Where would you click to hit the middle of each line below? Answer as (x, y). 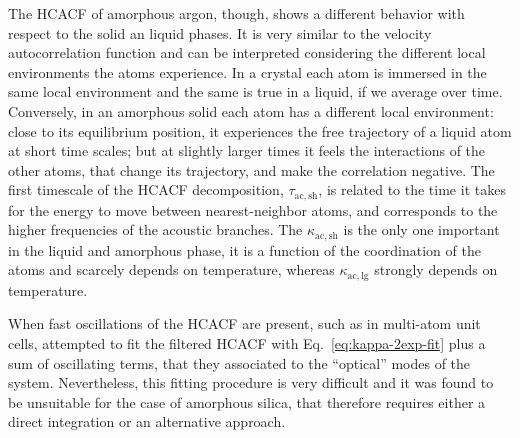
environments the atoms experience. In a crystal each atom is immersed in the (247, 71)
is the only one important (421, 229)
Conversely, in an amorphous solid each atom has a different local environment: (251, 110)
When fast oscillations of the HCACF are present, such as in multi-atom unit (244, 323)
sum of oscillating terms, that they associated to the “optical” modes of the (239, 362)
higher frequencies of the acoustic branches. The (155, 229)
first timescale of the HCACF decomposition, (146, 189)
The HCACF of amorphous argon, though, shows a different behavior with (236, 13)
